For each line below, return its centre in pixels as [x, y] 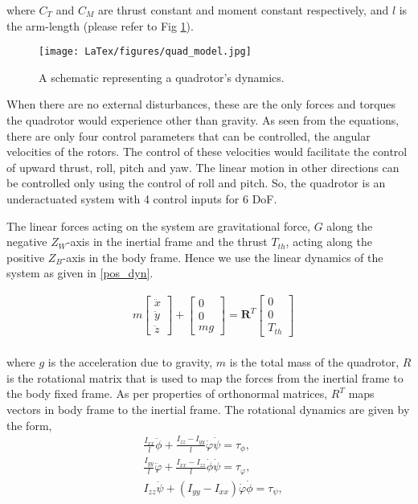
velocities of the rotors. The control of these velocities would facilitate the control [207, 152]
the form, [29, 425]
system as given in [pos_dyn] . [80, 273]
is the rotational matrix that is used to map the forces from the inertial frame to [205, 377]
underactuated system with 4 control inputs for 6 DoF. [142, 199]
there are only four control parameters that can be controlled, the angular [189, 135]
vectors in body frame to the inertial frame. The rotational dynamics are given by [208, 409]
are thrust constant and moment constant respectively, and [243, 10]
